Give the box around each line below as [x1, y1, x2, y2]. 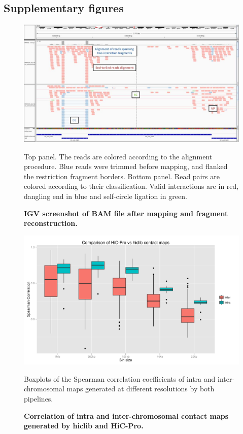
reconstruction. [24, 218, 78, 228]
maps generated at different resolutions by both [66, 383, 215, 394]
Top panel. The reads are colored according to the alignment [24, 151, 213, 161]
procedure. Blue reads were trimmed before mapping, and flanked [24, 161, 228, 172]
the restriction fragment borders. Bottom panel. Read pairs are [24, 171, 220, 181]
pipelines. [24, 393, 53, 404]
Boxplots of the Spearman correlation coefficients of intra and [24, 373, 216, 384]
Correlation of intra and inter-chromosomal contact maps [24, 410, 229, 421]
